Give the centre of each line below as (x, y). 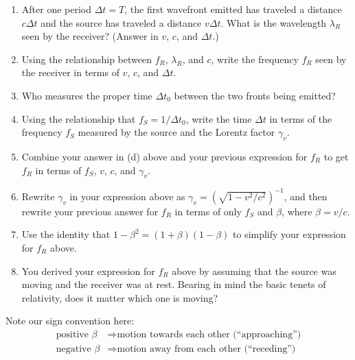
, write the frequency (255, 59)
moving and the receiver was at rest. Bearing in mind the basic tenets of (174, 284)
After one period (57, 9)
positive (72, 335)
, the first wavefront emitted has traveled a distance (233, 9)
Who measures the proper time (87, 95)
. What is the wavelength (274, 22)
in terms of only (208, 211)
